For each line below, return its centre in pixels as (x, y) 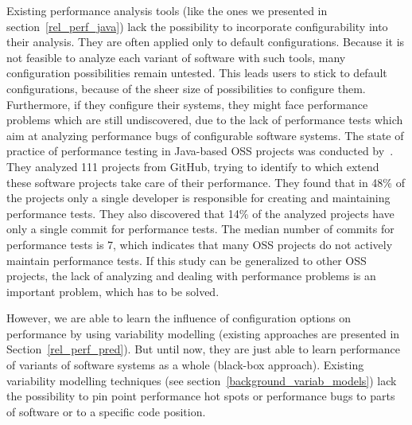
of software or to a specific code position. (106, 411)
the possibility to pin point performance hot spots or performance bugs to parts (201, 396)
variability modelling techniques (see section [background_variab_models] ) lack (202, 380)
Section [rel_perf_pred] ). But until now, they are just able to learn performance (203, 349)
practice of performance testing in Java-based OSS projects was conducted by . (200, 151)
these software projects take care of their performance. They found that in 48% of (206, 182)
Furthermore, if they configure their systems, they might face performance (187, 104)
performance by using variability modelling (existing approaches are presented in (203, 333)
